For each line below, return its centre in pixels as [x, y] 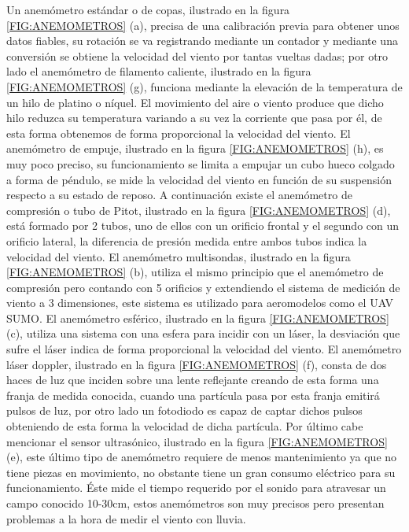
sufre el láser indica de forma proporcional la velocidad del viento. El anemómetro [204, 349]
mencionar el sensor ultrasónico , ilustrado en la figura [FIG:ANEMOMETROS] [197, 441]
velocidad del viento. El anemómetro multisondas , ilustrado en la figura [179, 256]
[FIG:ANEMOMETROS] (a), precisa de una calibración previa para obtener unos [203, 25]
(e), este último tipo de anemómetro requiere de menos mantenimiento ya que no [202, 457]
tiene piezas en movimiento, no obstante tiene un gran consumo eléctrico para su [201, 472]
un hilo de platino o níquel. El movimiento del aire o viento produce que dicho [195, 102]
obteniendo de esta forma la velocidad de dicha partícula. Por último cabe [185, 426]
